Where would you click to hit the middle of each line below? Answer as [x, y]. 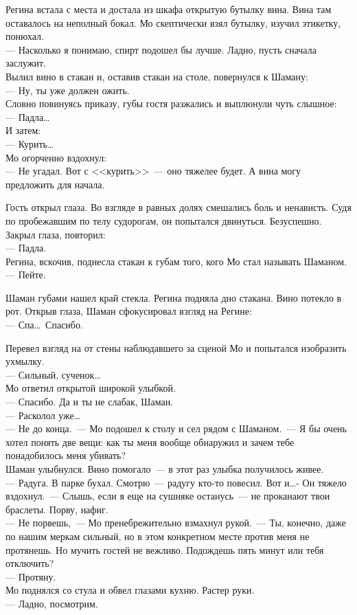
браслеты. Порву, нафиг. [57, 509]
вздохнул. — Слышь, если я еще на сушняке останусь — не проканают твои [168, 496]
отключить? [30, 563]
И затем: [23, 130]
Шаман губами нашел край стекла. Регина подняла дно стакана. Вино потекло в [174, 297]
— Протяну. [31, 576]
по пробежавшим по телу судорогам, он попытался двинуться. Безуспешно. [164, 220]
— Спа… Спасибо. [44, 325]
